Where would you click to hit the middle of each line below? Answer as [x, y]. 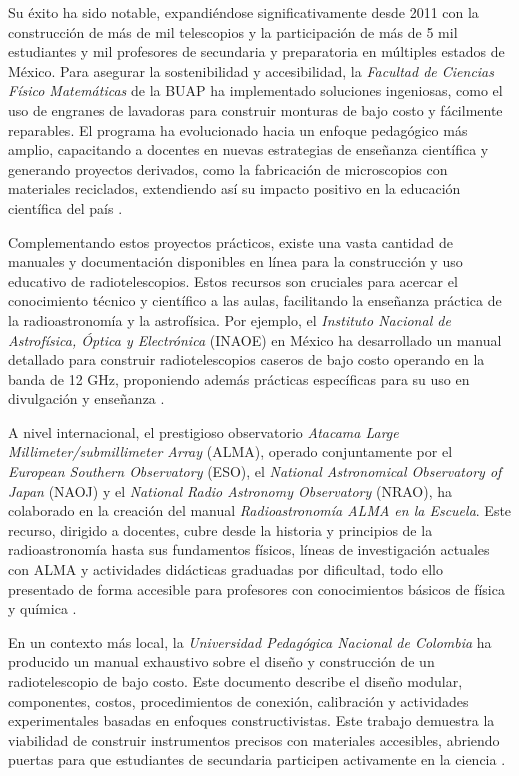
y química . [42, 608]
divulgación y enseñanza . [86, 398]
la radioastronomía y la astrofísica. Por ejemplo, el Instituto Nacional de [229, 319]
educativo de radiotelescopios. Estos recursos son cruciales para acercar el [233, 280]
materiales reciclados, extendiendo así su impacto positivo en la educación [234, 188]
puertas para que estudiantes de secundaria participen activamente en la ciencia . [257, 759]
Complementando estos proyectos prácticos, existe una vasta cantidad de [230, 241]
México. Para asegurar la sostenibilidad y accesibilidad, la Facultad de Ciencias [251, 70]
